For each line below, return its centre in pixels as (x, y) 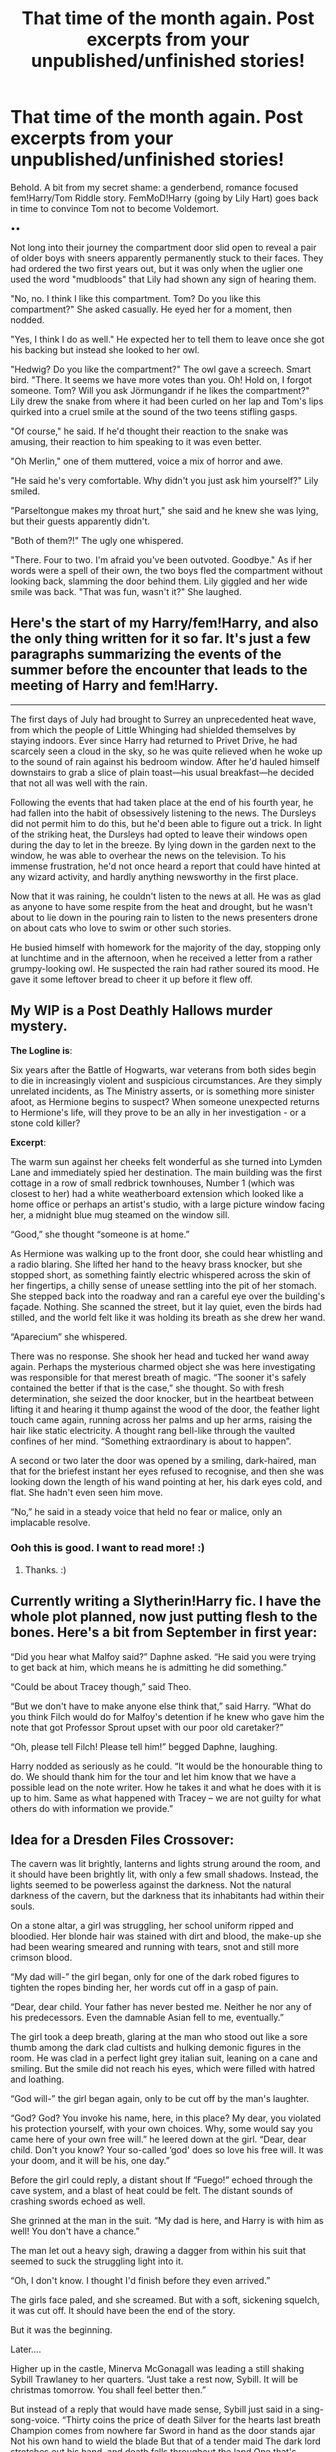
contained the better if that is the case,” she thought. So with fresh (147, 1388)
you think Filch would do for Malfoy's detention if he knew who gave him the (167, 1716)
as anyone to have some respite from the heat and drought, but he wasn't (161, 906)
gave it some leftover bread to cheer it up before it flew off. (131, 979)
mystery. (39, 1026)
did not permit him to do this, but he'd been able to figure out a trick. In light (166, 823)
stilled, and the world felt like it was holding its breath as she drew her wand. (168, 1317)
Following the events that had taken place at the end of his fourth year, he (162, 802)
